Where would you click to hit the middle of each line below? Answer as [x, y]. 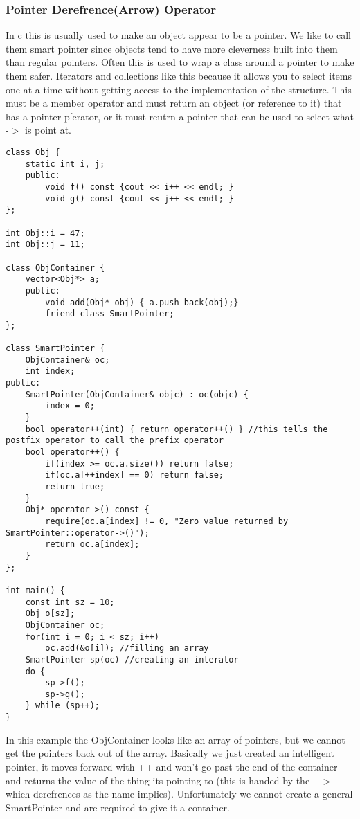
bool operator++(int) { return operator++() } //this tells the [177, 429]
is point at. [48, 130]
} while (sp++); [63, 706]
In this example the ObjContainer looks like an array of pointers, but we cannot [175, 739]
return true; [75, 487]
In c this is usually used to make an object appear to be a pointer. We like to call [178, 35]
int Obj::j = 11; [45, 245]
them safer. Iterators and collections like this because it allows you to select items [179, 75]
